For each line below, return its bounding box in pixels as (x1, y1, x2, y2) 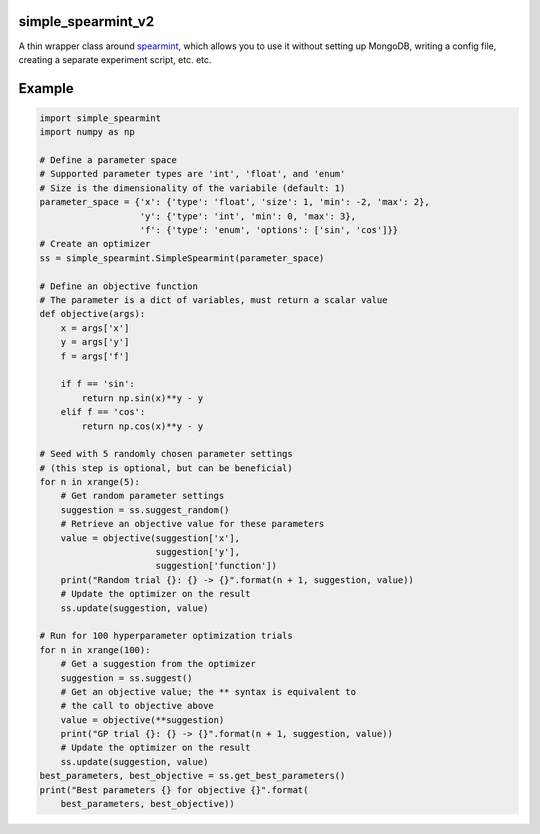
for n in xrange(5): (39, 476, 140, 488)
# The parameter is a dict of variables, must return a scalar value (39, 294, 388, 305)
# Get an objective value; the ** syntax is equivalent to (60, 686, 357, 697)
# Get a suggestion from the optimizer (60, 658, 257, 670)
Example (18, 80, 74, 97)
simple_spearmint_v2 (18, 13, 155, 30)
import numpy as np (39, 126, 135, 138)
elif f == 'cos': (60, 406, 146, 418)
